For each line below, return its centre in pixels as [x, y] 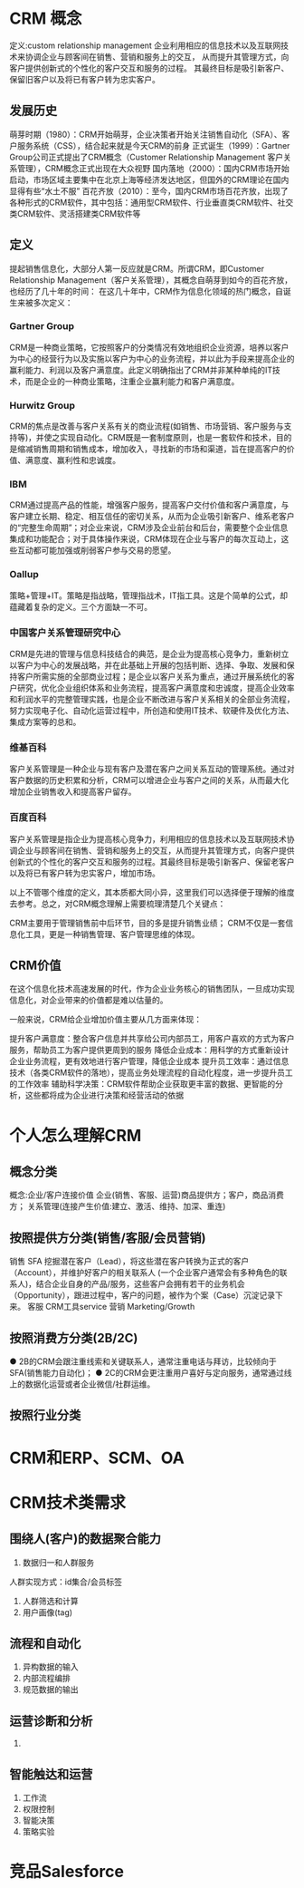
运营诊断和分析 [51, 1721]
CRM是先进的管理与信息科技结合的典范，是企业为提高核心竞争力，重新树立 [149, 654]
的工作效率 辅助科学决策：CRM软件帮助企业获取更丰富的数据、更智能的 [142, 1084]
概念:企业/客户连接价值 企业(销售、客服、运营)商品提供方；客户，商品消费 [147, 1195]
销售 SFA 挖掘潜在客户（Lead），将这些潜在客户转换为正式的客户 [129, 1262]
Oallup [24, 575]
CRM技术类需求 [68, 1502]
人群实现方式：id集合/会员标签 [66, 1582]
